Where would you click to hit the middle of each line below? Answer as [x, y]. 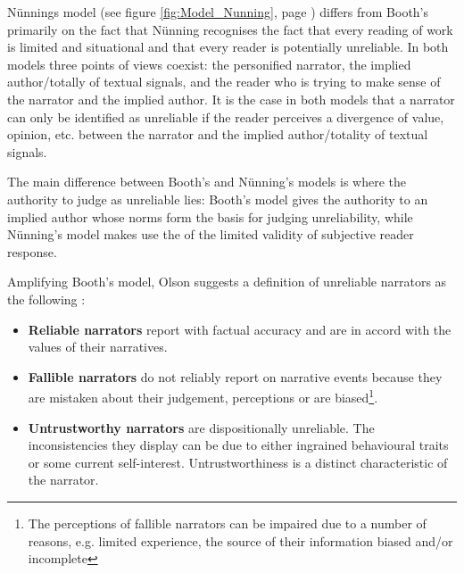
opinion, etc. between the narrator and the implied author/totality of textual [218, 134]
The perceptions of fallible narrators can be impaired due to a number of [227, 523]
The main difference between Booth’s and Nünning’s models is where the [207, 182]
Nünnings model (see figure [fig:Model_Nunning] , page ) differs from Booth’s [218, 12]
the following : [46, 299]
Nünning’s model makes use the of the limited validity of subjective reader [211, 234]
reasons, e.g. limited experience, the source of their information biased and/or [240, 540]
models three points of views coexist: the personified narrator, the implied [209, 64]
